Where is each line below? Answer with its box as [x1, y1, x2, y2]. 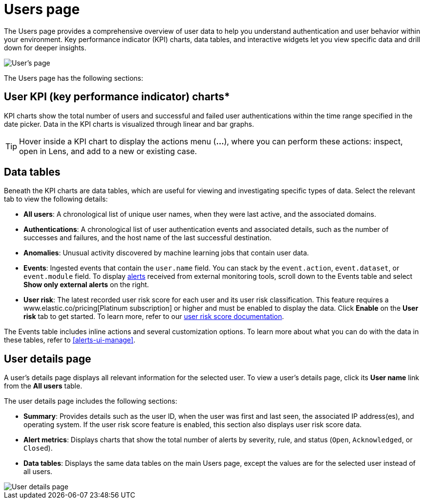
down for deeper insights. [4, 43, 86, 52]
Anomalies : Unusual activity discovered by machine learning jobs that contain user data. [23, 249, 309, 257]
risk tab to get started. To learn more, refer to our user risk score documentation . [23, 312, 284, 321]
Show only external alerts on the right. [23, 280, 149, 289]
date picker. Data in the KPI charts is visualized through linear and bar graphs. [4, 119, 254, 128]
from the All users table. [4, 382, 83, 390]
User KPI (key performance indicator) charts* [4, 91, 230, 103]
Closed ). [23, 444, 53, 453]
